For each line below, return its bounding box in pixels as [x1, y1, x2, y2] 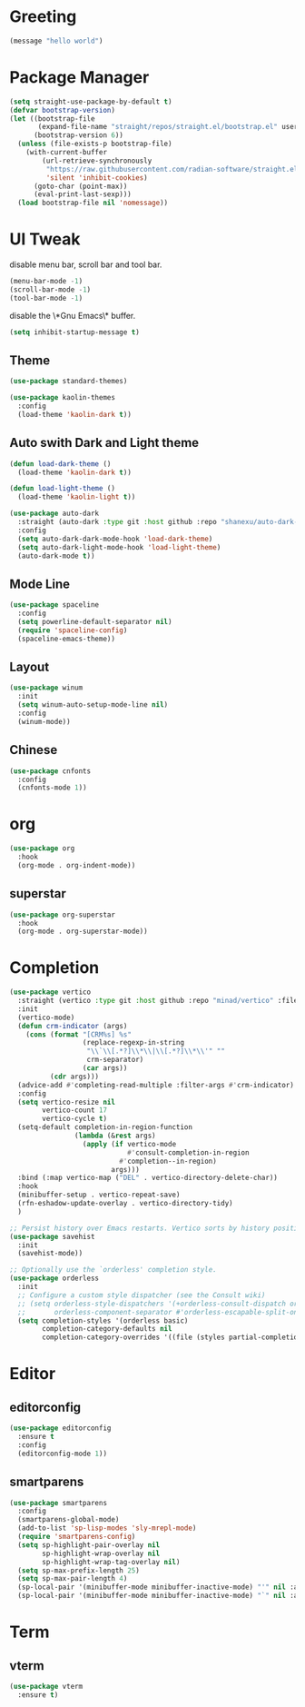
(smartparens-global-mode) [17, 1515, 120, 1524]
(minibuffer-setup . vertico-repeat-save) [17, 1190, 181, 1200]
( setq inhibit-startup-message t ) [9, 327, 141, 337]
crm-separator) [86, 1056, 144, 1065]
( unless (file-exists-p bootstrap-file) [17, 139, 172, 149]
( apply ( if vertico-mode [82, 1139, 177, 1148]
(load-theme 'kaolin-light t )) [17, 492, 136, 501]
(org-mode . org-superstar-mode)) [17, 927, 148, 937]
